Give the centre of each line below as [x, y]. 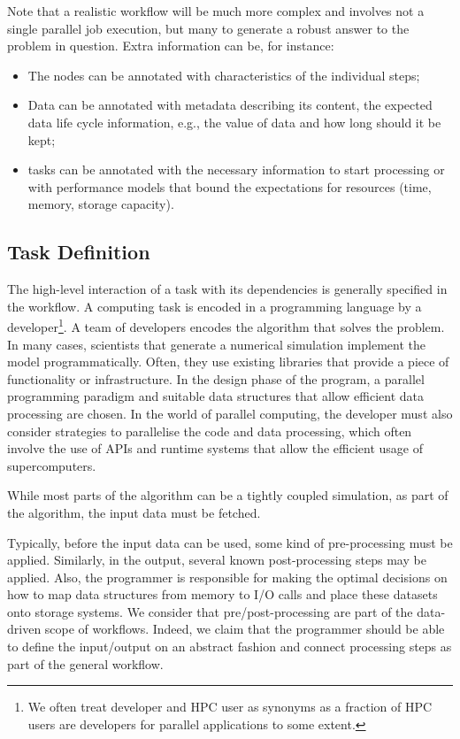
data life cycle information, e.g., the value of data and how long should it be [234, 122]
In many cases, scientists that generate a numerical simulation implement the [216, 344]
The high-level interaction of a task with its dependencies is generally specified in [227, 289]
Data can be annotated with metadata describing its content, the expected [230, 105]
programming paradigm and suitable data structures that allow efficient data [216, 396]
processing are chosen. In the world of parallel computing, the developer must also [230, 413]
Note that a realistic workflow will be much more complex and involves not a [216, 11]
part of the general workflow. [85, 663]
